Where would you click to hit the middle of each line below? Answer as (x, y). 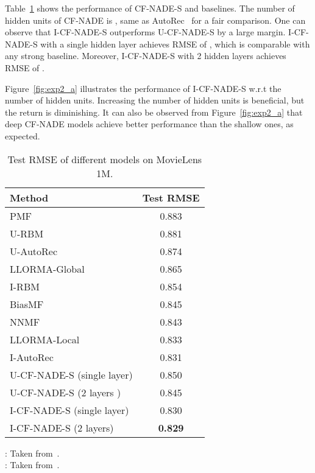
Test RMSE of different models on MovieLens (105, 159)
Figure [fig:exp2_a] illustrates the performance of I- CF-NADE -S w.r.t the (143, 88)
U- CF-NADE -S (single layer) (71, 374)
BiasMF (27, 304)
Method (29, 197)
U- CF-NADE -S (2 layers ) (65, 392)
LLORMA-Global (47, 268)
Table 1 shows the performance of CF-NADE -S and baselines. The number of (150, 8)
